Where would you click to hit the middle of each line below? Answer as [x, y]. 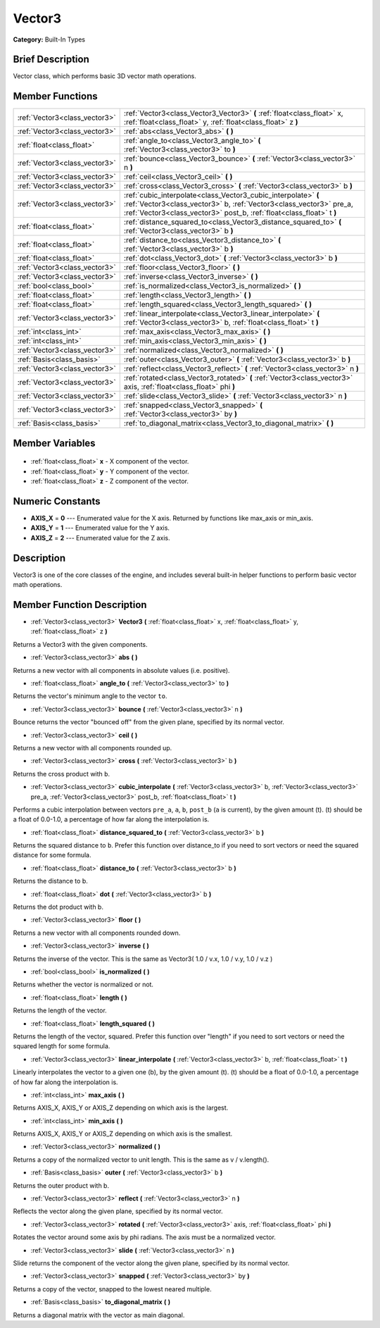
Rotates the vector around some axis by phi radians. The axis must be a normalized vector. [144, 1237]
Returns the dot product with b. [58, 907]
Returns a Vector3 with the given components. [80, 644]
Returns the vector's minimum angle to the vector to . [90, 696]
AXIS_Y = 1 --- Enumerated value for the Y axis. [100, 528]
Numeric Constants [57, 501]
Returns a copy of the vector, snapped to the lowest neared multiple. [112, 1289]
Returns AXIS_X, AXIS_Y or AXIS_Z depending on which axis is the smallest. [123, 1134]
